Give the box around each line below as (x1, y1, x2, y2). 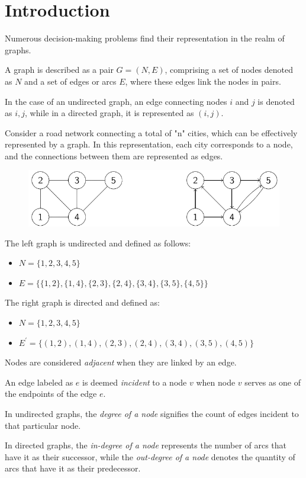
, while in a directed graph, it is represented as (25, 107, 194, 119)
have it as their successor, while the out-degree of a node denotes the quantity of (5, 450, 295, 463)
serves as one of (244, 376, 301, 388)
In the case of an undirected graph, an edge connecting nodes (5, 95, 227, 107)
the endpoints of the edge (5, 387, 97, 400)
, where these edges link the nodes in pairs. (125, 75, 281, 87)
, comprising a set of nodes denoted (165, 63, 294, 76)
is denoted (257, 95, 295, 107)
